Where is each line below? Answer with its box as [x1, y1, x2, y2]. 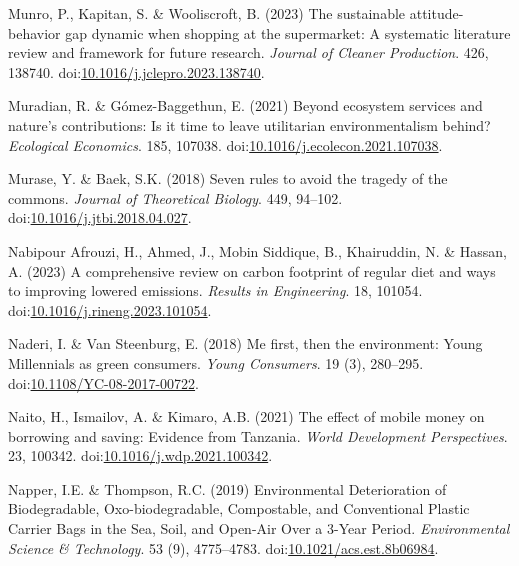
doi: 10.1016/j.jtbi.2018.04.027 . [8, 207, 192, 228]
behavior [8, 22, 61, 43]
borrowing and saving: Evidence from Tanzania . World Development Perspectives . [8, 425, 508, 446]
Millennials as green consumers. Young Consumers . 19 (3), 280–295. [8, 352, 424, 373]
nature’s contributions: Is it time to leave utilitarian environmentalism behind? [8, 114, 491, 135]
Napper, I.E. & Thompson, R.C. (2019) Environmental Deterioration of [8, 478, 447, 499]
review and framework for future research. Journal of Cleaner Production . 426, [8, 42, 489, 63]
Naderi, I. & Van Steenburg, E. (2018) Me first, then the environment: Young [8, 333, 483, 354]
